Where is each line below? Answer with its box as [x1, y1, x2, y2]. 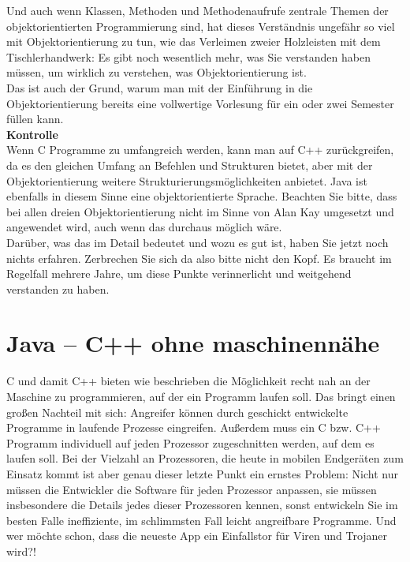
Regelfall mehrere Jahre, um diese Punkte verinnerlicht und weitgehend [6, 265, 352, 282]
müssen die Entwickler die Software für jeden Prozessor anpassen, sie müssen [6, 481, 377, 497]
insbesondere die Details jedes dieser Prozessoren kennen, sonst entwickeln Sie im [6, 496, 398, 513]
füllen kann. [6, 111, 64, 127]
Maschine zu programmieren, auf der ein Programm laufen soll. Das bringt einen [6, 388, 396, 404]
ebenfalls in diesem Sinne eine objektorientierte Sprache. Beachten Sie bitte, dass [6, 188, 397, 204]
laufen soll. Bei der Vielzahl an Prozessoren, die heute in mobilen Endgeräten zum [6, 450, 404, 466]
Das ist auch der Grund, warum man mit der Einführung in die [6, 79, 313, 96]
